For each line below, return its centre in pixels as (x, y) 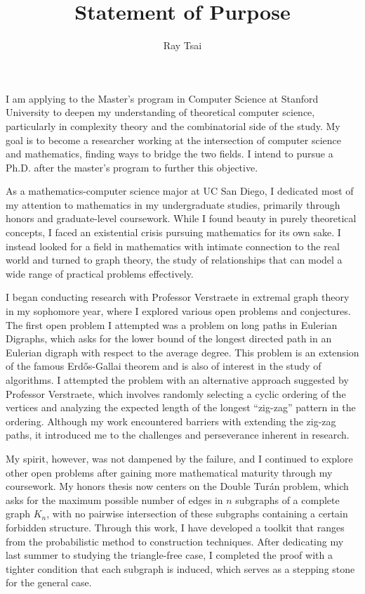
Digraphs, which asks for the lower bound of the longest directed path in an (169, 338)
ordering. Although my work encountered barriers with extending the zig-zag (171, 421)
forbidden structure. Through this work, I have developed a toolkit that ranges (175, 527)
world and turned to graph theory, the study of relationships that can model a (174, 260)
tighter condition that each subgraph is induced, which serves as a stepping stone (180, 568)
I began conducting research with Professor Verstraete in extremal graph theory (178, 297)
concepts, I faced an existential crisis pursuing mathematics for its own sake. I (173, 232)
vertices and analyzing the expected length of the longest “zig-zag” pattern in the (181, 407)
